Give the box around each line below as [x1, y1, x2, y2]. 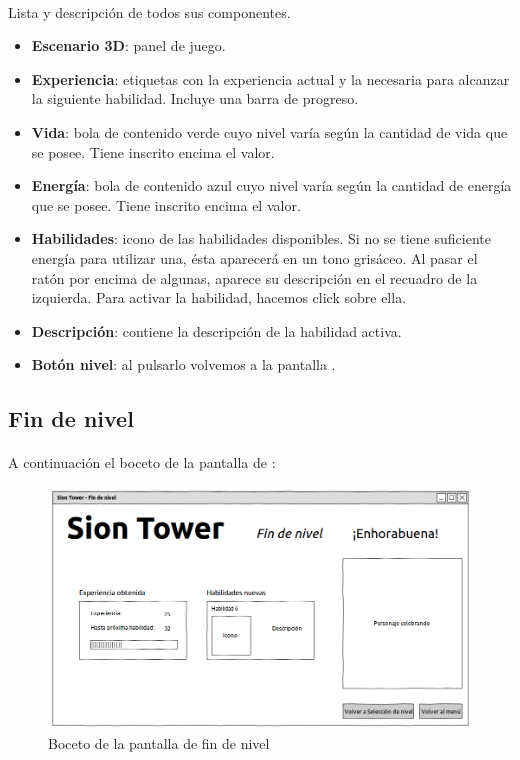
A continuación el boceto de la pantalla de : [8, 452, 276, 473]
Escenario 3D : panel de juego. [31, 35, 226, 56]
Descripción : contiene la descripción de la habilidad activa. [31, 320, 402, 341]
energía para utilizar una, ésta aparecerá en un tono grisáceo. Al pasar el [31, 247, 478, 268]
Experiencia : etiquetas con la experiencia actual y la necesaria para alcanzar [31, 68, 510, 89]
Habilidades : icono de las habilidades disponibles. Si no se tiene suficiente [31, 228, 491, 249]
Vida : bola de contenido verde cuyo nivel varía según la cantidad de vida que [31, 121, 508, 142]
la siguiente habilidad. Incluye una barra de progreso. [31, 88, 359, 109]
